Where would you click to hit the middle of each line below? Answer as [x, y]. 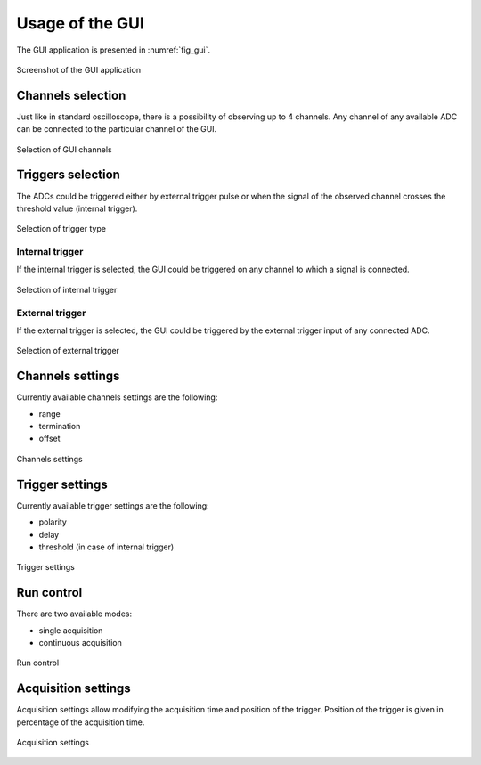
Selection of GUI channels [64, 149]
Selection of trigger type [61, 229]
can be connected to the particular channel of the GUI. [117, 129]
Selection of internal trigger [67, 289]
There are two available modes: [74, 614]
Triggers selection [68, 175]
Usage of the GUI [80, 23]
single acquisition [71, 630]
